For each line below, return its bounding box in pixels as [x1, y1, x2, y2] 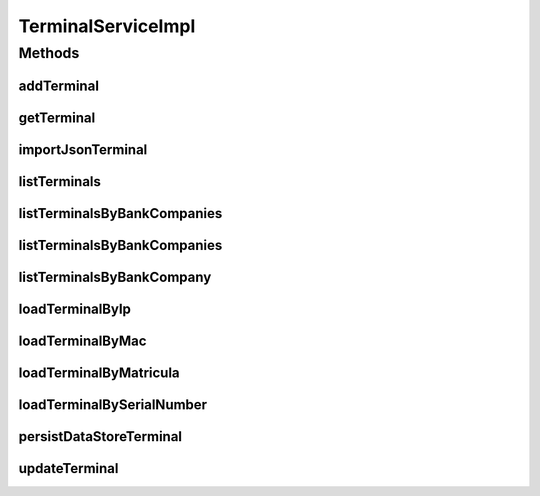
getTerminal [18, 109, 96, 126]
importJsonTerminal [18, 141, 148, 158]
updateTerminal [18, 460, 119, 477]
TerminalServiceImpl [18, 15, 196, 37]
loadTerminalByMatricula [18, 364, 180, 381]
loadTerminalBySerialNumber [18, 396, 208, 413]
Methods [18, 44, 80, 62]
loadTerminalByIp [18, 300, 132, 317]
